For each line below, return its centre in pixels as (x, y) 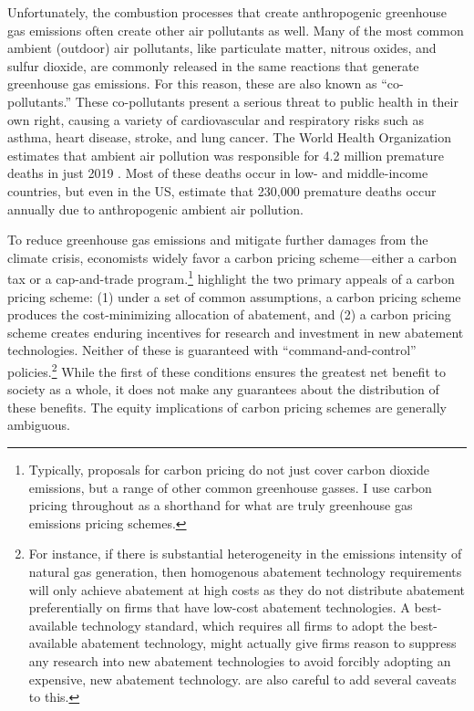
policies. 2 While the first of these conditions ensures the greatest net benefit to (227, 370)
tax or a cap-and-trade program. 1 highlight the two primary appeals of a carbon (231, 277)
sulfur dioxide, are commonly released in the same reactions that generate (213, 65)
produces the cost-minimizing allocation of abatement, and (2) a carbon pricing (229, 314)
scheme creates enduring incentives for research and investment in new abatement (236, 332)
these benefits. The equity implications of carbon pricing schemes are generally (227, 407)
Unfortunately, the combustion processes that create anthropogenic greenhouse (227, 12)
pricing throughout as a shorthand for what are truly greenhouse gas (221, 505)
